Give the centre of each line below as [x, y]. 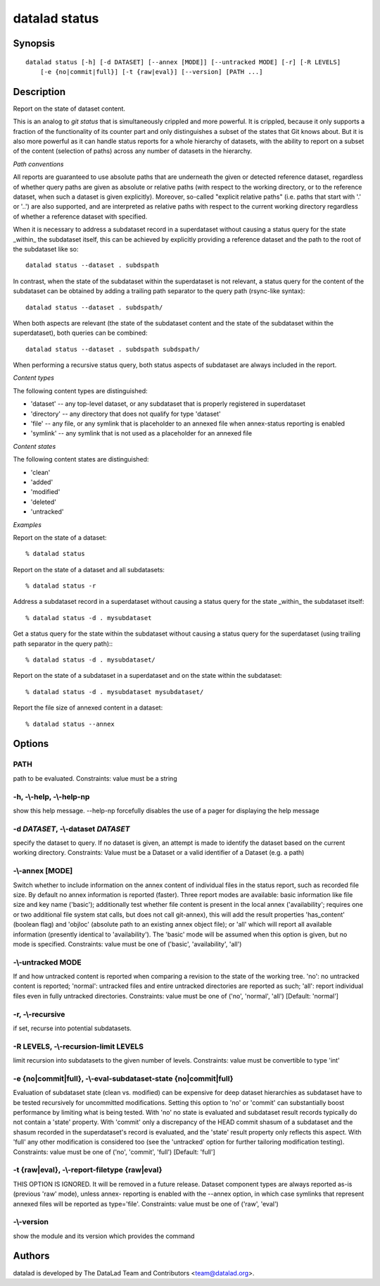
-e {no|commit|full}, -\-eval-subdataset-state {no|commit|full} [123, 1078]
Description [39, 92]
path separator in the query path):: [63, 643]
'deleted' [43, 502]
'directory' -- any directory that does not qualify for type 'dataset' [126, 414]
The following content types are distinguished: [80, 390]
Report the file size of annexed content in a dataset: [88, 707]
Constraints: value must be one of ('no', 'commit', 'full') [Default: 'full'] [114, 1151]
